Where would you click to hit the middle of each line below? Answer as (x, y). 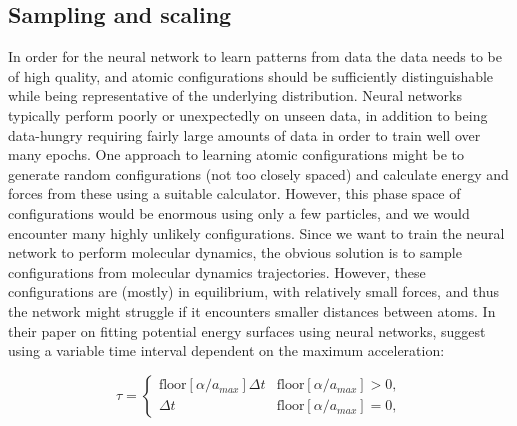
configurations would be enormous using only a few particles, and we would (239, 212)
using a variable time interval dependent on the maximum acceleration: (226, 350)
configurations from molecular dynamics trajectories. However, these (217, 271)
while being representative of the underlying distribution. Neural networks (235, 95)
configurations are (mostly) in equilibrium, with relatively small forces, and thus (254, 291)
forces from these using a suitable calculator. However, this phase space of (234, 193)
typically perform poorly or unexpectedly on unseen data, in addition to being (248, 114)
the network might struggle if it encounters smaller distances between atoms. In (252, 310)
